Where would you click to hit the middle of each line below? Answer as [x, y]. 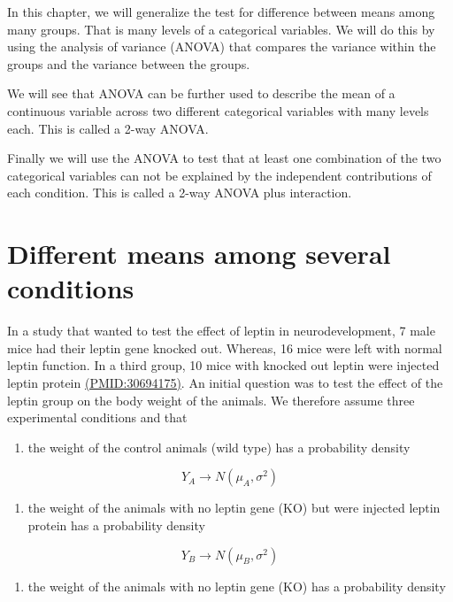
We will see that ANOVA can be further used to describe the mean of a [201, 93]
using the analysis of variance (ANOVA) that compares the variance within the [222, 46]
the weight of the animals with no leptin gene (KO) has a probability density [237, 586]
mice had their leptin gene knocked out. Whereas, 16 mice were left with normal [225, 347]
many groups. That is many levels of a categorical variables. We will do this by [221, 29]
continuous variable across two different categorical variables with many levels [218, 110]
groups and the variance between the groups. [129, 63]
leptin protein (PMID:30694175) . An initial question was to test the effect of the [225, 383]
